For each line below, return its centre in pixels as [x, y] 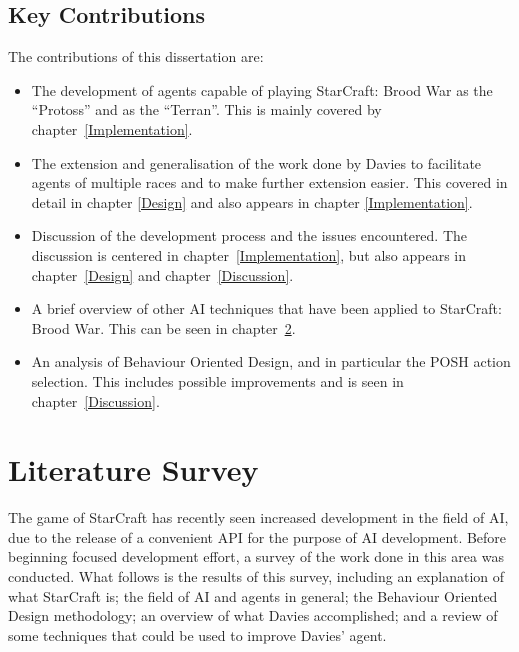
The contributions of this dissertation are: [136, 56]
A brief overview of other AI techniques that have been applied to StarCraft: [266, 308]
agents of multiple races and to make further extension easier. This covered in [269, 182]
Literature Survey [133, 469]
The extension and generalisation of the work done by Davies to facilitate [256, 162]
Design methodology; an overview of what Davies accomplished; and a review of [253, 615]
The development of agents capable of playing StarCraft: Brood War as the [262, 89]
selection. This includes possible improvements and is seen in [217, 380]
